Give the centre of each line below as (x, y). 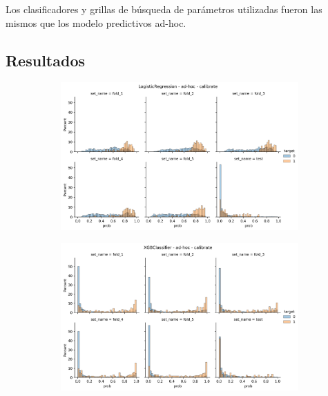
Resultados (45, 60)
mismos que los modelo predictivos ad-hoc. (96, 22)
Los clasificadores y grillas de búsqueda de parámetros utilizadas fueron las (164, 9)
